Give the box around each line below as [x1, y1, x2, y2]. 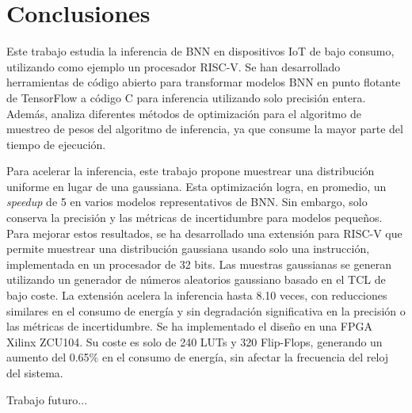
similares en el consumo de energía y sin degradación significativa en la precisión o [6, 302, 406, 319]
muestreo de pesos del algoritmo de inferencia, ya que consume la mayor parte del [6, 120, 403, 137]
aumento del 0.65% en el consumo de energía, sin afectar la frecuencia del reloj [6, 349, 389, 365]
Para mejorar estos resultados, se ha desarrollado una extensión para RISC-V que [6, 224, 402, 241]
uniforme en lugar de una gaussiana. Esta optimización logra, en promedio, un [6, 178, 387, 194]
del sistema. [6, 365, 63, 380]
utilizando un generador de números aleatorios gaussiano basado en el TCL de [6, 271, 386, 288]
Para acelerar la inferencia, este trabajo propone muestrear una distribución [6, 163, 375, 179]
